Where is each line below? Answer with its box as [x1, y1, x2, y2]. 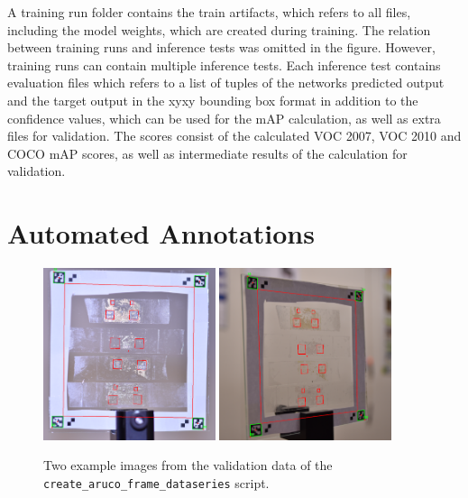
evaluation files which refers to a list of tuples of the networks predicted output [7, 73, 445, 92]
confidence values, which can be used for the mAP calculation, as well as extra [7, 108, 441, 127]
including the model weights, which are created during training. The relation [7, 20, 431, 39]
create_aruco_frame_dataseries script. [43, 474, 270, 493]
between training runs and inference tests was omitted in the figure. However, [7, 38, 436, 57]
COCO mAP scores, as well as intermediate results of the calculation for [7, 143, 408, 162]
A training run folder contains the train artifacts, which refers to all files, [7, 3, 411, 21]
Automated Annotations [7, 215, 315, 252]
